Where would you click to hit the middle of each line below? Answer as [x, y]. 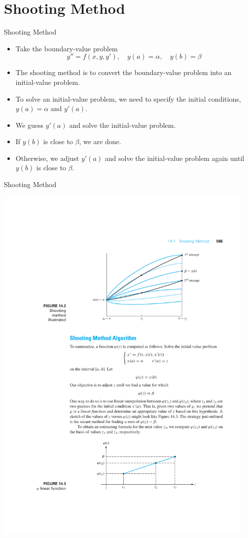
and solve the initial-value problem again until [175, 158]
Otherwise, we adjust [47, 158]
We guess [29, 125]
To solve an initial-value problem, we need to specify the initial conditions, [128, 98]
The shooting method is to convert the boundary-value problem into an [124, 72]
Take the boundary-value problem [67, 48]
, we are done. [100, 141]
